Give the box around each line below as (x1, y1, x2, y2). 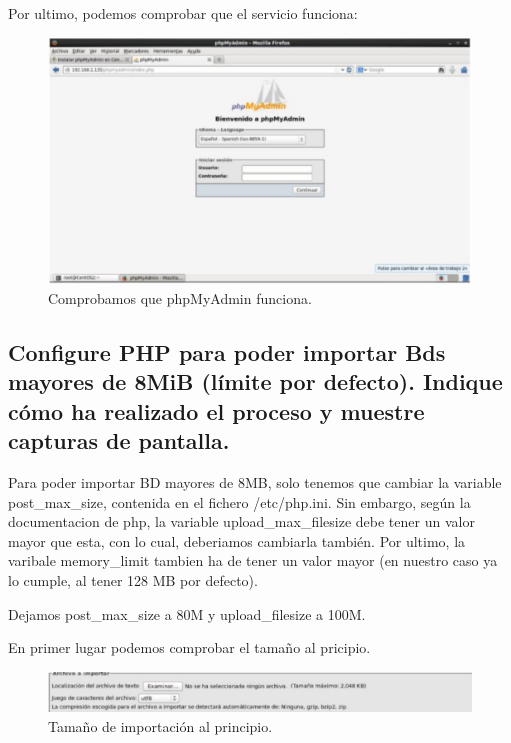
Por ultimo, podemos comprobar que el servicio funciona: (8, 3, 358, 23)
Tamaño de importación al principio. (48, 715, 273, 736)
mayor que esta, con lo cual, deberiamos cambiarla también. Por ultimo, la (8, 530, 466, 551)
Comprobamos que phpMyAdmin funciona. (48, 287, 312, 308)
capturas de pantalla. (8, 425, 230, 456)
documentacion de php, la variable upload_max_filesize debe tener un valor (8, 511, 475, 532)
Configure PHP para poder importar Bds (8, 336, 446, 367)
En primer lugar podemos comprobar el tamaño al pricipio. (8, 637, 371, 658)
